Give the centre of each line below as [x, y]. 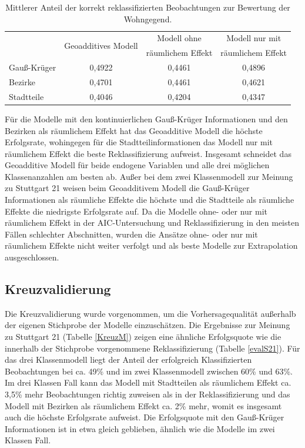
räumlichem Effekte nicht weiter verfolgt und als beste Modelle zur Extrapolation [151, 245]
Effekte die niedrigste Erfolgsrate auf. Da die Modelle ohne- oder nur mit [136, 211]
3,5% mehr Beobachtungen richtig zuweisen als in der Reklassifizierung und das [148, 394]
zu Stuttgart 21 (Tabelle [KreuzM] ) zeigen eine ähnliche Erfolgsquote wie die [143, 337]
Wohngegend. [148, 19]
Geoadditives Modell [101, 45]
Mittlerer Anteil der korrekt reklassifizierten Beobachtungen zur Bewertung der [148, 7]
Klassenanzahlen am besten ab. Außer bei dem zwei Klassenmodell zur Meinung [149, 176]
